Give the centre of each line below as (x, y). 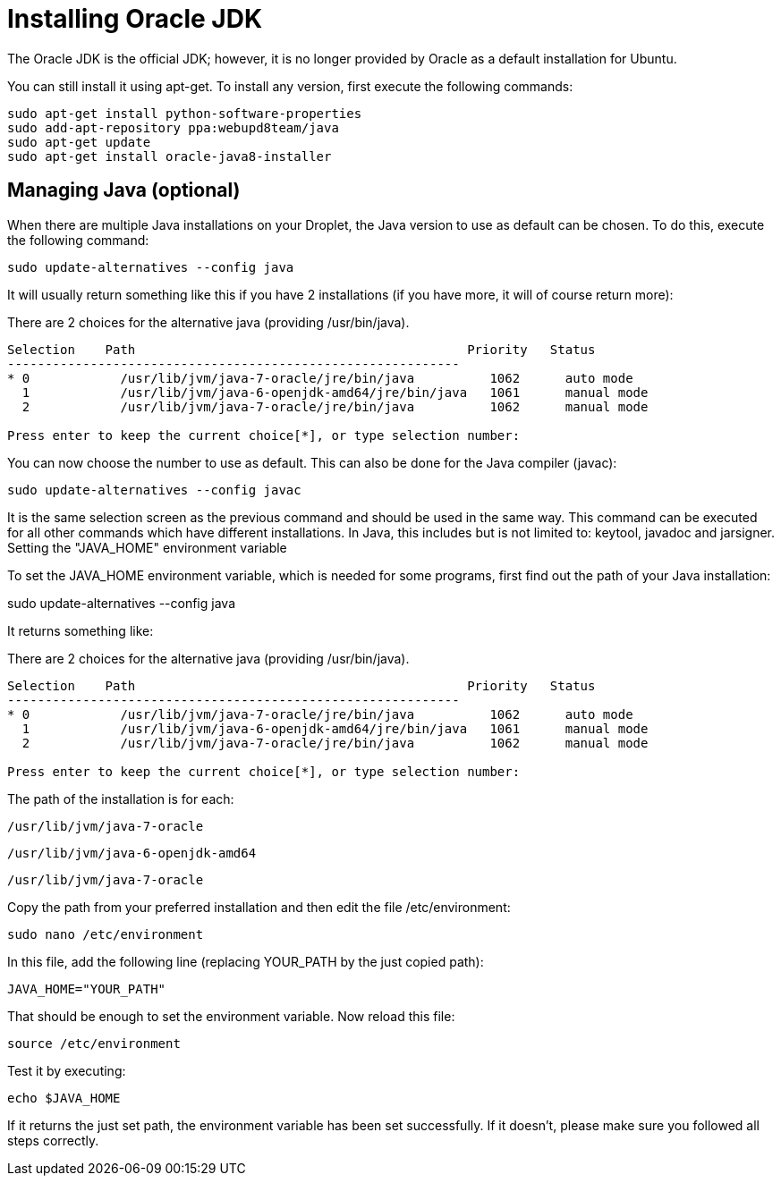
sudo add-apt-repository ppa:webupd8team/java (173, 127)
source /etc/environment (94, 1043)
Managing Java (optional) (124, 190)
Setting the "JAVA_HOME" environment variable (147, 547)
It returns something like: (81, 630)
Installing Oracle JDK (135, 19)
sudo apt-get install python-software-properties (185, 113)
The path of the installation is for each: (121, 799)
